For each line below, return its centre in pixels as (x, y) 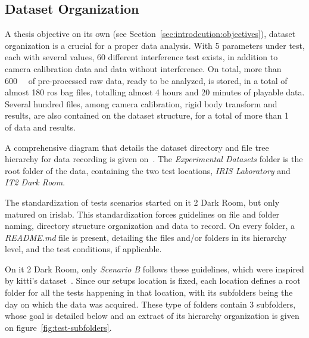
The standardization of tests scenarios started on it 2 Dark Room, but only (142, 202)
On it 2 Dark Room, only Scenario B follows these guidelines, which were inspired (154, 269)
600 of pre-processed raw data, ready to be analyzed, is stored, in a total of (146, 80)
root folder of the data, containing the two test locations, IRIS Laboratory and (148, 170)
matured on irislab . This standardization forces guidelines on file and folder (142, 214)
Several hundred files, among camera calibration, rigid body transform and (141, 103)
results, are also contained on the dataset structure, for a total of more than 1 (147, 115)
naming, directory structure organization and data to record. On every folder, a (150, 226)
